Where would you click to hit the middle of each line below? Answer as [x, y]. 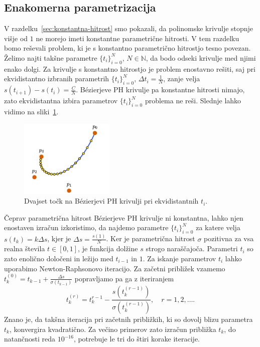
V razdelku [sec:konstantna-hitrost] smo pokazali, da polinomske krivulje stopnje [129, 28]
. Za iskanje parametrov [179, 258]
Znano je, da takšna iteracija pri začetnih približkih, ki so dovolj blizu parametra [128, 319]
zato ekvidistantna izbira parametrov [61, 101]
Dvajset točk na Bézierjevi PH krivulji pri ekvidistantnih [111, 201]
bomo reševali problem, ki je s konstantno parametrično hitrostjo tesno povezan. [127, 48]
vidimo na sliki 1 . [31, 111]
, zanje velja [182, 78]
